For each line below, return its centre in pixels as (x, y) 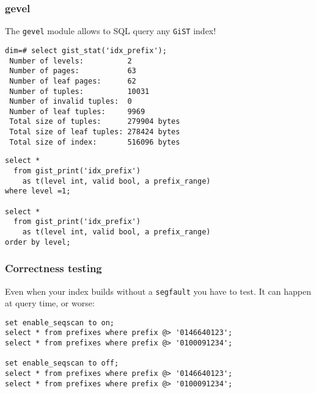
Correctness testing (53, 268)
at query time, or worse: (50, 303)
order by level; (38, 242)
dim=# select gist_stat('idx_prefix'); (86, 50)
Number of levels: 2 (71, 61)
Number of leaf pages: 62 (73, 81)
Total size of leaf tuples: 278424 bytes (95, 132)
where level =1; (38, 191)
